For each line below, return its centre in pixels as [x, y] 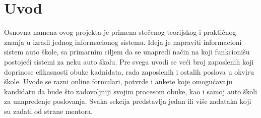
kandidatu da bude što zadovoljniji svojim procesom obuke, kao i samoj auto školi [131, 91]
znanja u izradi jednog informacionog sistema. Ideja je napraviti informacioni [123, 42]
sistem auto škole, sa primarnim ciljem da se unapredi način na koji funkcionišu [127, 52]
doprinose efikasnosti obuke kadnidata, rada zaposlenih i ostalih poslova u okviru [129, 71]
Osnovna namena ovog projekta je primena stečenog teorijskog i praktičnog [120, 32]
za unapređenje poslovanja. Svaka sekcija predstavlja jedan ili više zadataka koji [128, 101]
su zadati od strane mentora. [49, 111]
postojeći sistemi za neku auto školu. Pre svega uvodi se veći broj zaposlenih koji [129, 61]
